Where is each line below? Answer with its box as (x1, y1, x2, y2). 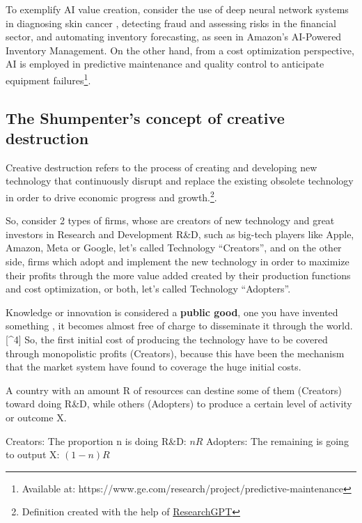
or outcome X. (6, 409, 67, 424)
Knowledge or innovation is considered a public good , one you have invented (6, 304, 338, 319)
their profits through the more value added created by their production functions (6, 267, 351, 282)
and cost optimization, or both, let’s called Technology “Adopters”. (6, 281, 291, 296)
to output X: (6, 447, 60, 462)
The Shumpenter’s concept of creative (6, 107, 285, 128)
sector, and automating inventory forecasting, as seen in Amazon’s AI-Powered (6, 29, 342, 44)
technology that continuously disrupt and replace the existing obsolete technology (6, 173, 354, 188)
